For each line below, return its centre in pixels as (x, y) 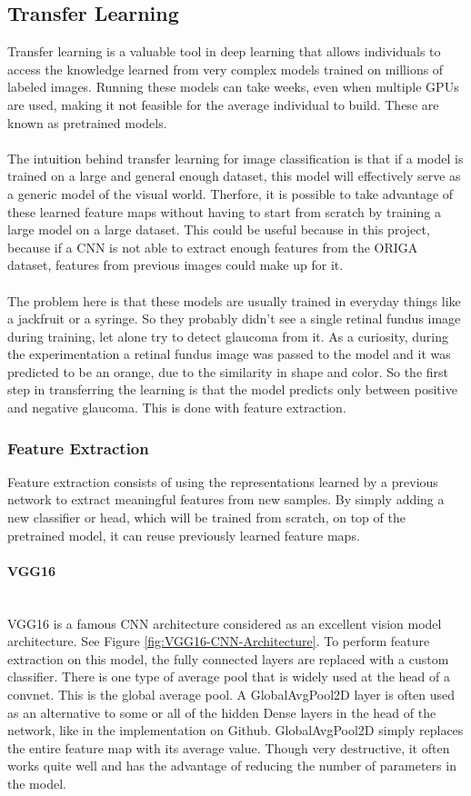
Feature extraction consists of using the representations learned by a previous (223, 481)
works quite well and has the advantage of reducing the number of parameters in (232, 766)
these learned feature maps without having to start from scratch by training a (224, 211)
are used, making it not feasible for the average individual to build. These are (223, 104)
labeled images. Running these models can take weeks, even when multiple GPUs (233, 87)
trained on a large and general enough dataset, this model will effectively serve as (234, 176)
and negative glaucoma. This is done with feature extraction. (177, 408)
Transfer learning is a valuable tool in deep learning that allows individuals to (224, 51)
